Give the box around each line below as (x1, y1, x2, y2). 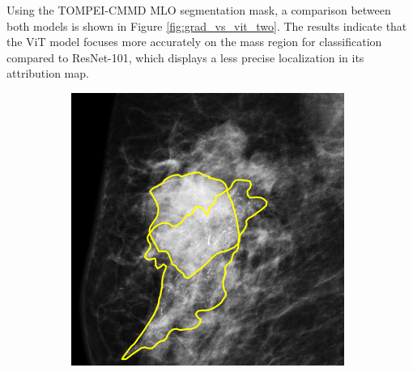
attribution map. (6, 65, 89, 82)
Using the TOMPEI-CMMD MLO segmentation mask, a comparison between (6, 2, 391, 18)
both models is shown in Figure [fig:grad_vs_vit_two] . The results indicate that (6, 17, 407, 34)
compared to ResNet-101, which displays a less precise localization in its (6, 49, 364, 66)
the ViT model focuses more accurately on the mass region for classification (6, 33, 382, 50)
